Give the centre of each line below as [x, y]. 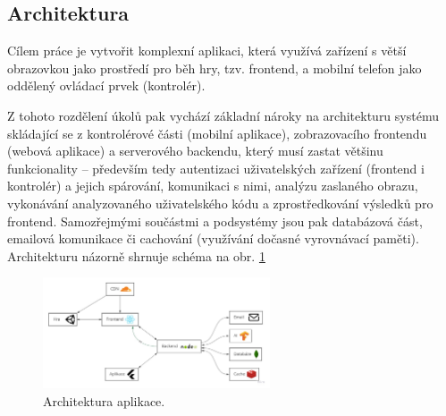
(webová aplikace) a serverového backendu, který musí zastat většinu [195, 151]
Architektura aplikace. [104, 400]
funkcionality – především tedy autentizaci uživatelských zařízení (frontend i [216, 168]
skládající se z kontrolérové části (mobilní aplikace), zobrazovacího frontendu [217, 133]
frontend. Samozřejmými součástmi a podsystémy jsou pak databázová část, [215, 221]
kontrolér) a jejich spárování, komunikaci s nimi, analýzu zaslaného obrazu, [213, 186]
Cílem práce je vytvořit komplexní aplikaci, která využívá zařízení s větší [207, 51]
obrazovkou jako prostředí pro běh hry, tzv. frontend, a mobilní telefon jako [215, 68]
